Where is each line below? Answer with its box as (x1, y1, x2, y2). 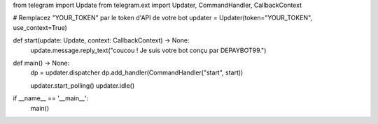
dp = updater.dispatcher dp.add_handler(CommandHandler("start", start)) (30, 68, 244, 77)
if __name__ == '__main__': (13, 94, 89, 102)
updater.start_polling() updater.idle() (30, 81, 135, 90)
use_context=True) (13, 23, 68, 31)
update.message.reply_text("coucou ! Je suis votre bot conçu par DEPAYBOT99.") (30, 46, 267, 54)
